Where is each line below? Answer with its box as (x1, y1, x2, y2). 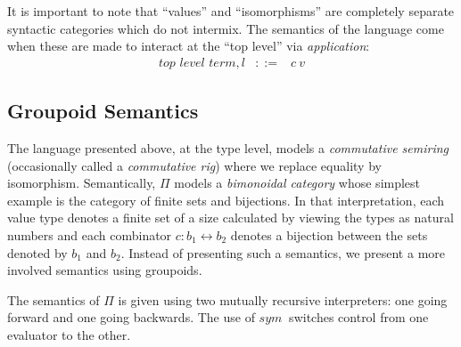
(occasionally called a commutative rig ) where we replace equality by (7, 156, 382, 174)
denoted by (7, 243, 68, 262)
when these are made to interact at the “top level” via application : (7, 36, 370, 55)
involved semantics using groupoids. (7, 261, 202, 279)
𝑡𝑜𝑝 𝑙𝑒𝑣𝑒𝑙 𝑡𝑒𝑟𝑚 (158, 56, 236, 69)
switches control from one (289, 308, 429, 327)
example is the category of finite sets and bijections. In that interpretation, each (7, 190, 445, 209)
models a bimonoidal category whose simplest (174, 173, 421, 192)
